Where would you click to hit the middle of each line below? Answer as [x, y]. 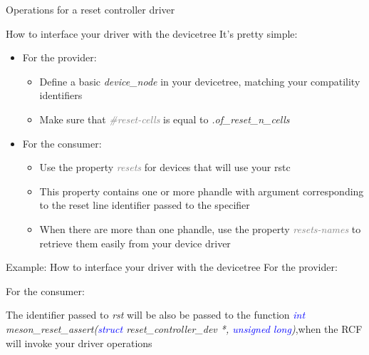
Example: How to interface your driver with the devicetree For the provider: [172, 267]
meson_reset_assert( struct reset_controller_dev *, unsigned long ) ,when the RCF [184, 328]
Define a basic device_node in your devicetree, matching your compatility [200, 81]
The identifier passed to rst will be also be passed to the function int [156, 315]
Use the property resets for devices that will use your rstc [165, 167]
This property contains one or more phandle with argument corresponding [202, 191]
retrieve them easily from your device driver [135, 243]
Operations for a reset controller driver [90, 9]
